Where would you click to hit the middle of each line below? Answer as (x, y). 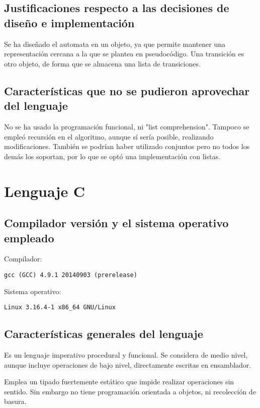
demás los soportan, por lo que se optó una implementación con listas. (112, 156)
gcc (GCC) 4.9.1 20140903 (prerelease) (71, 275)
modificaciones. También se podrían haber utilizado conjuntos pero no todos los (127, 146)
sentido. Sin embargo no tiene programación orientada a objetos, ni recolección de (130, 391)
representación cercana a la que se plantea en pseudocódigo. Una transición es (124, 54)
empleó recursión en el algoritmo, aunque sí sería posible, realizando (109, 136)
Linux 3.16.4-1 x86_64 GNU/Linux (60, 308)
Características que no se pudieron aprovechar (127, 90)
